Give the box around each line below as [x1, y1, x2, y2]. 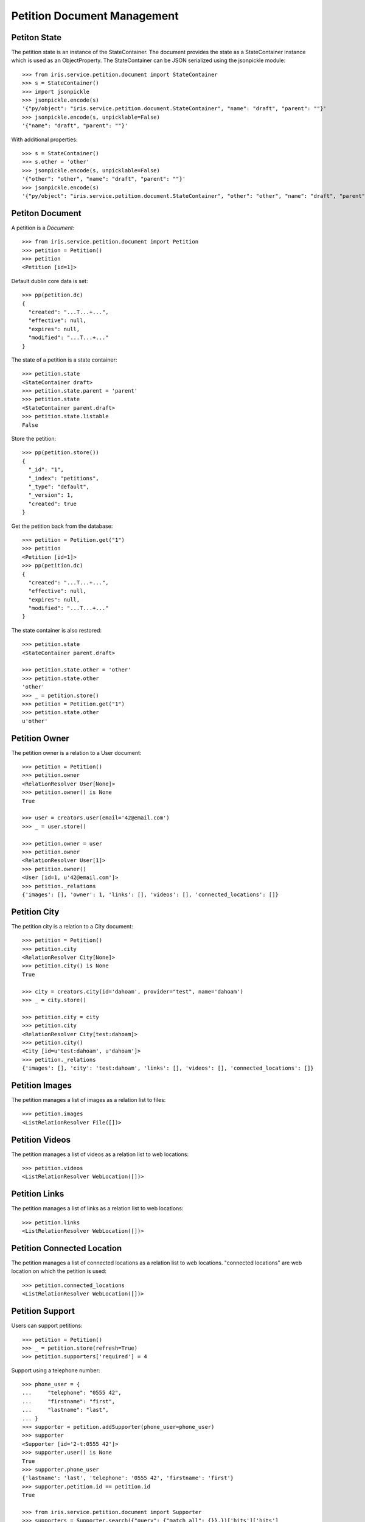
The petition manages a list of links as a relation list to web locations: [11, 1205, 184, 1212]
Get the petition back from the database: [11, 522, 113, 530]
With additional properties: [11, 136, 78, 143]
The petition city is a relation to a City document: [11, 922, 133, 930]
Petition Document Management [11, 9, 179, 23]
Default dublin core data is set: [11, 277, 88, 284]
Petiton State [11, 32, 62, 43]
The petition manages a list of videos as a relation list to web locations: [11, 1151, 189, 1158]
